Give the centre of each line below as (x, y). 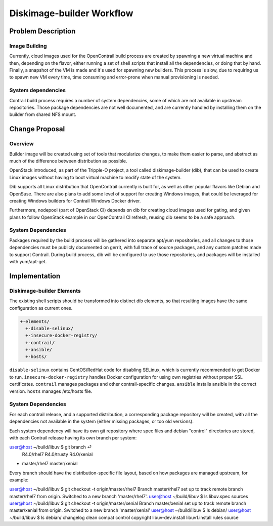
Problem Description (42, 31)
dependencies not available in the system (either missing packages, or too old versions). (102, 421)
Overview (21, 144)
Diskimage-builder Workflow (71, 13)
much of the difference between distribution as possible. (68, 161)
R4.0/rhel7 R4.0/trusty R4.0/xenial (57, 454)
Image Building (28, 46)
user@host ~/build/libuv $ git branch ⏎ (51, 447)
